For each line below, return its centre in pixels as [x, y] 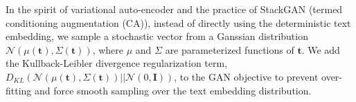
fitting [19, 90]
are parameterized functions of [230, 49]
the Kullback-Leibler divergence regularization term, [117, 63]
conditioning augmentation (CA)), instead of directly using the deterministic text [178, 22]
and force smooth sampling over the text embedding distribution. [173, 90]
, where [108, 49]
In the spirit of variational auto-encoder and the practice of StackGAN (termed [174, 9]
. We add [321, 49]
